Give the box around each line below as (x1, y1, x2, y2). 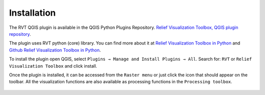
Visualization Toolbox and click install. (9, 63, 98, 69)
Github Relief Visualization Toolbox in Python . (9, 47, 101, 53)
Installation (9, 7, 56, 18)
